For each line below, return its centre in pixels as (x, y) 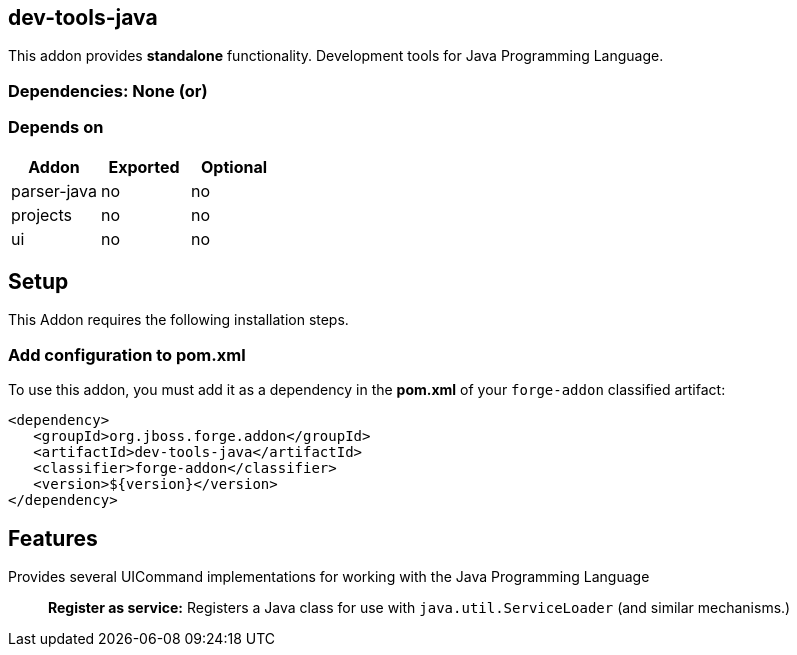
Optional (234, 166)
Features (53, 538)
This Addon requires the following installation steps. (178, 320)
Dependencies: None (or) (108, 90)
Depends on (56, 127)
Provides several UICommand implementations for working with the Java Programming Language (329, 576)
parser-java (54, 190)
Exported (144, 166)
